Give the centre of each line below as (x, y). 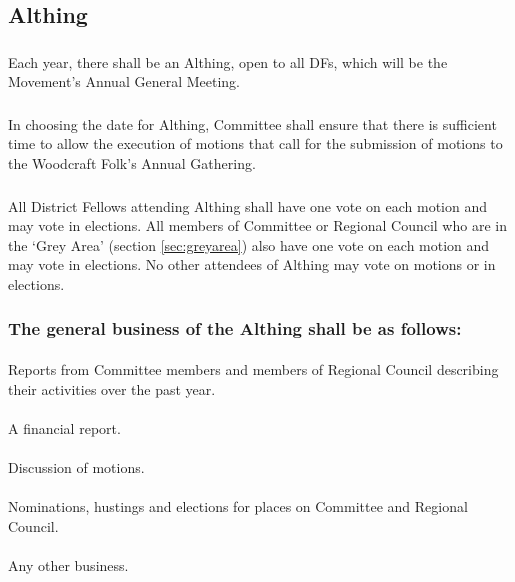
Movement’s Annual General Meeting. (124, 81)
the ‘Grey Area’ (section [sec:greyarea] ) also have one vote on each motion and (249, 244)
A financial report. (64, 427)
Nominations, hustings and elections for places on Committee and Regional (238, 506)
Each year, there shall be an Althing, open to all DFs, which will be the (228, 61)
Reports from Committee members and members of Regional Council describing (253, 368)
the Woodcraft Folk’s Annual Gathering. (132, 163)
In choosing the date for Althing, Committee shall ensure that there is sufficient (252, 123)
